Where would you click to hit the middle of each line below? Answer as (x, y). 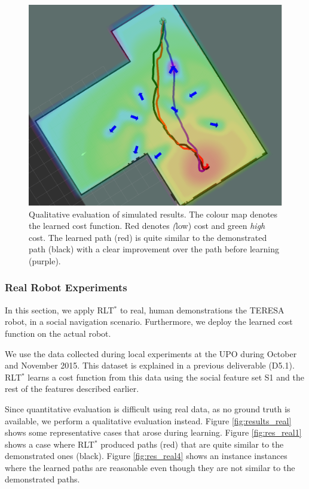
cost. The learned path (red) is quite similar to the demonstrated (148, 237)
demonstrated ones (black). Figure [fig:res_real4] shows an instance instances (146, 456)
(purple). (45, 260)
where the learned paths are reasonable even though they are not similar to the (150, 467)
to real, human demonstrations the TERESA (202, 310)
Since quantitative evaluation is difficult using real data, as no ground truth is (148, 408)
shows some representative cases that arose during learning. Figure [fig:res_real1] (153, 432)
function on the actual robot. (58, 333)
